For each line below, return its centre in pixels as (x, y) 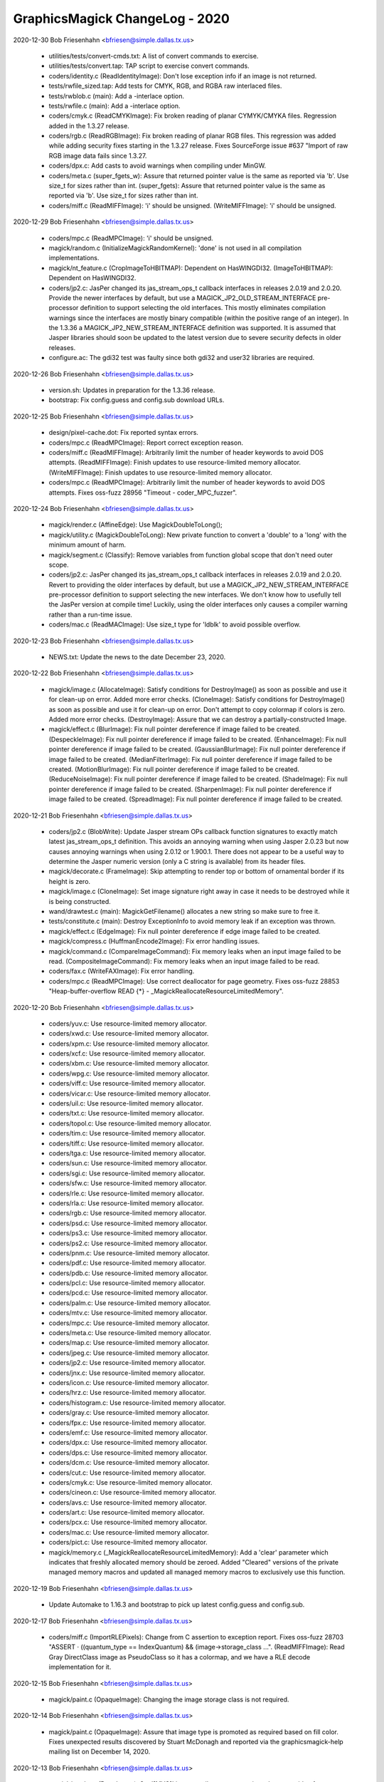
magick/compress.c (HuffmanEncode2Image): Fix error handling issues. (154, 942)
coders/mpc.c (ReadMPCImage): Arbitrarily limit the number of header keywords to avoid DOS (187, 483)
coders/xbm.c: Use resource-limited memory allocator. (129, 1063)
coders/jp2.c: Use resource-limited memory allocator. (127, 1363)
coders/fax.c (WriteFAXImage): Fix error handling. (122, 971)
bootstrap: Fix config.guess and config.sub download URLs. (137, 400)
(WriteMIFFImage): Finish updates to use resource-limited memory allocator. (161, 472)
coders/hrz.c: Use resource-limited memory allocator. (127, 1393)
